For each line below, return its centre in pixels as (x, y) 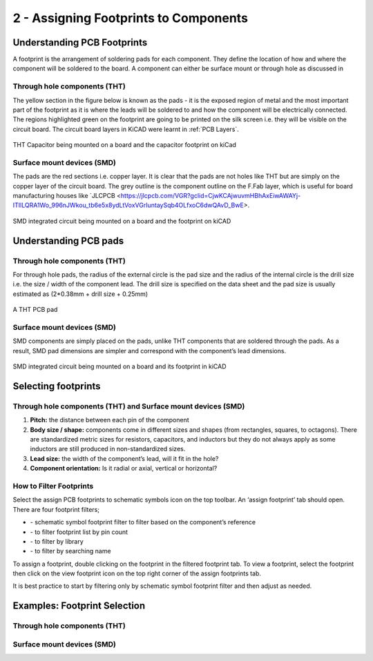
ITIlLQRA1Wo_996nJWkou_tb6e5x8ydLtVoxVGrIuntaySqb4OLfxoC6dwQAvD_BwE (128, 205)
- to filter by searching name (70, 551)
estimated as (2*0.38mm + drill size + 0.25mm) (80, 294)
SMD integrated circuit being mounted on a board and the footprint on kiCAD (122, 221)
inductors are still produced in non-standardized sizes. (108, 449)
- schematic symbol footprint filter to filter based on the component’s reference (143, 522)
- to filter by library (57, 541)
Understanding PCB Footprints (80, 42)
